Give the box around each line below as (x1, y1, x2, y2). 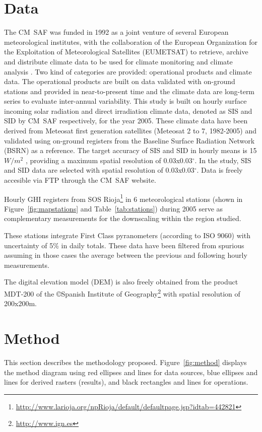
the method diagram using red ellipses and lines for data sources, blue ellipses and (4, 367, 258, 377)
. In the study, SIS (194, 155, 251, 165)
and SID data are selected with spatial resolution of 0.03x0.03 (4, 165, 194, 175)
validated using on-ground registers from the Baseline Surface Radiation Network (4, 135, 255, 146)
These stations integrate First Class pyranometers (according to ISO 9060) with (4, 230, 250, 241)
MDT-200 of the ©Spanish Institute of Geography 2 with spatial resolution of (4, 287, 240, 299)
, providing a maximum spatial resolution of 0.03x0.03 (25, 155, 192, 165)
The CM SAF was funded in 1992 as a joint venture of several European (4, 27, 229, 37)
